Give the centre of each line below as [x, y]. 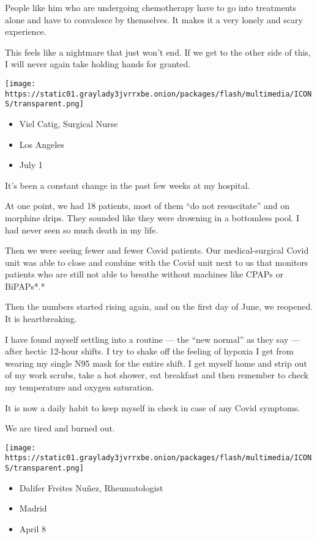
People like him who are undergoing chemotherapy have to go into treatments [151, 7]
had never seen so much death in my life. [82, 229]
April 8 [33, 528]
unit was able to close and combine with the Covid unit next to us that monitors [157, 262]
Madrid [33, 508]
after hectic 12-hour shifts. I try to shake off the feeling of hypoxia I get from [149, 351]
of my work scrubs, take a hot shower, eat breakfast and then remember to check [157, 375]
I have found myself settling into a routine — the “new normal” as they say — [152, 339]
